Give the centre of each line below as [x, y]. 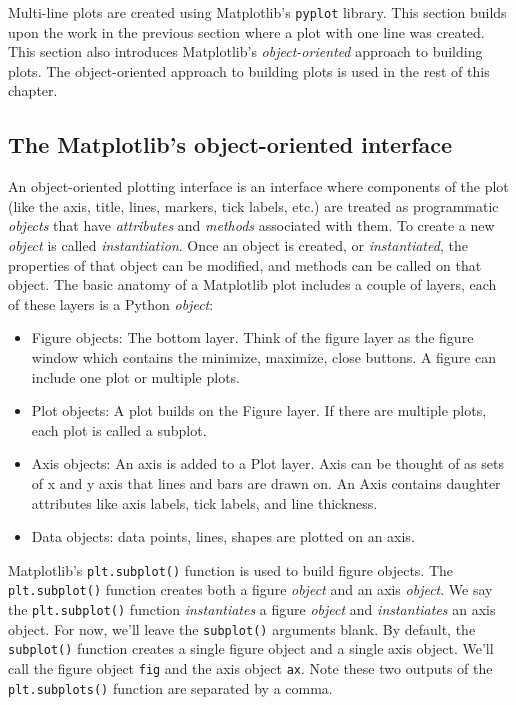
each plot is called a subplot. [119, 429]
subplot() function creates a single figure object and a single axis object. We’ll [251, 648]
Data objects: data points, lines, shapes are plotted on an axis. [223, 536]
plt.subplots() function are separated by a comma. [170, 687]
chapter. [33, 90]
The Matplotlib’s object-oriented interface [230, 144]
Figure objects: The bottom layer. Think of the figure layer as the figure [252, 337]
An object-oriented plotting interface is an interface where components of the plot [258, 186]
